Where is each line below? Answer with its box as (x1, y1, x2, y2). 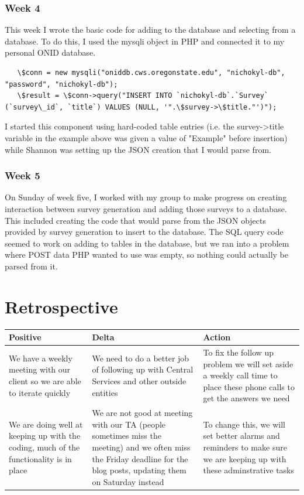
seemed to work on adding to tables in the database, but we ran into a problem (5, 237, 289, 249)
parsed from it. (5, 260, 58, 272)
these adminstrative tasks (203, 464, 295, 476)
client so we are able (9, 374, 81, 387)
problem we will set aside (203, 357, 293, 370)
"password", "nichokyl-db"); (5, 80, 118, 88)
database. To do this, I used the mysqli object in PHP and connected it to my (5, 35, 285, 47)
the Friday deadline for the (92, 452, 188, 465)
